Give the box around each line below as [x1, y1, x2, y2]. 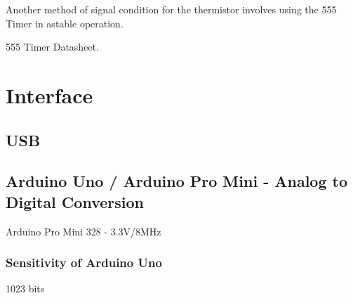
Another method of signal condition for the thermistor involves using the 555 [6, 2, 337, 16]
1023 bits [6, 281, 45, 296]
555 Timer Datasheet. [6, 39, 99, 54]
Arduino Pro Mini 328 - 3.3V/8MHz [6, 223, 161, 238]
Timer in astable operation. [6, 15, 124, 30]
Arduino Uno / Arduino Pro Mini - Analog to [6, 170, 348, 192]
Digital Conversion [6, 190, 144, 212]
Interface [6, 80, 93, 109]
